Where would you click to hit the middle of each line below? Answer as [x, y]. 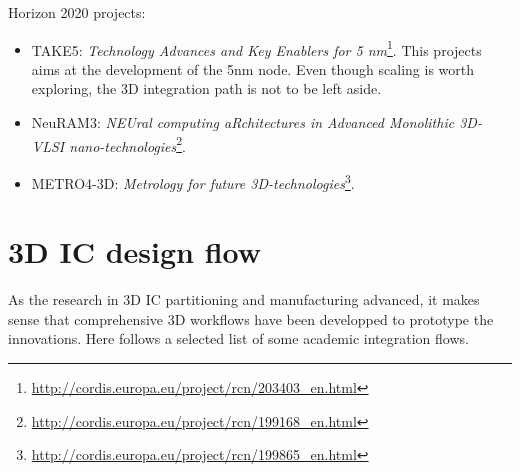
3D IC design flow [135, 251]
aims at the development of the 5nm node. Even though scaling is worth [253, 68]
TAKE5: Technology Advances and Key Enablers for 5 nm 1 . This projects [256, 48]
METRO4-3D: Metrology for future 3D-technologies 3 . [193, 181]
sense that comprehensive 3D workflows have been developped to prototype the [251, 318]
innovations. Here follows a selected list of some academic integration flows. [238, 338]
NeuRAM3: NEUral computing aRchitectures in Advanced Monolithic [243, 122]
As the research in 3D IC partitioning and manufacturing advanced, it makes [244, 299]
